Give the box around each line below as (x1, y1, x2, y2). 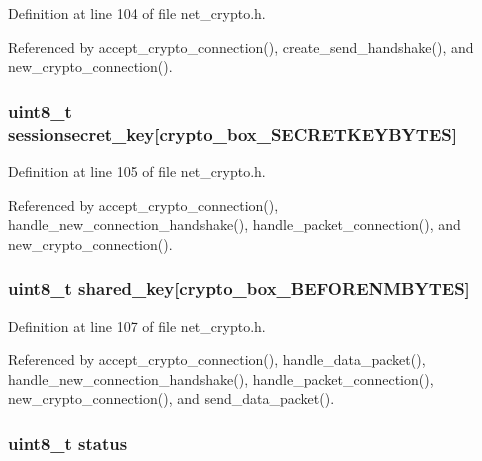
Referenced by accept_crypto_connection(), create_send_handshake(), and (8, 36, 474, 57)
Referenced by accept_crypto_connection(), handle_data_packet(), (8, 349, 426, 370)
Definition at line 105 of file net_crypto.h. (8, 160, 266, 181)
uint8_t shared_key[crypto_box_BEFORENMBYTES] (8, 276, 470, 301)
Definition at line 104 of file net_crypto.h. (8, 3, 266, 23)
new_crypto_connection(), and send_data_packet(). (8, 388, 335, 409)
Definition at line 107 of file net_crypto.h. (8, 315, 266, 336)
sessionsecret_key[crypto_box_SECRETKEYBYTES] (8, 121, 457, 146)
